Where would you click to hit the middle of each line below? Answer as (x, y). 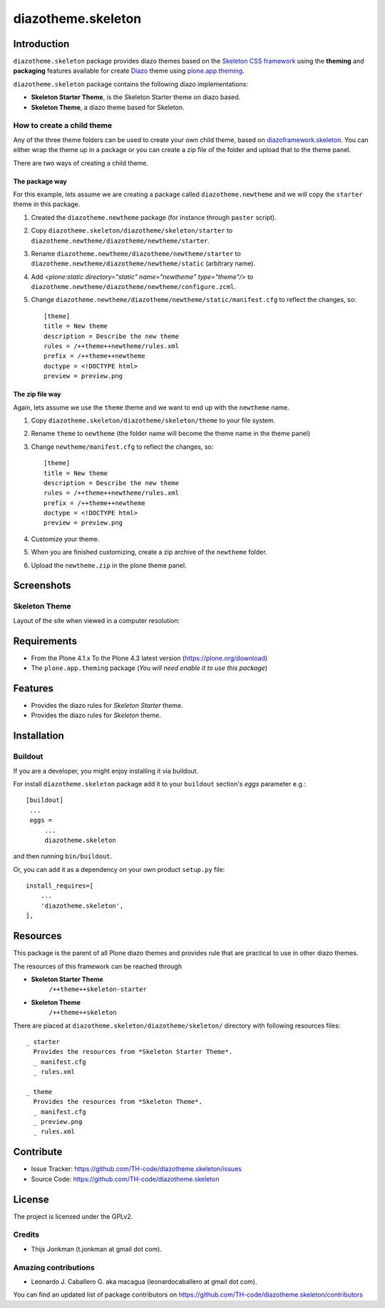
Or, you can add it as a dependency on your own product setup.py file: (119, 869)
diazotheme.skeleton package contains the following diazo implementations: (131, 84)
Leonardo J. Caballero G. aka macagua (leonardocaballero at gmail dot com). (144, 1282)
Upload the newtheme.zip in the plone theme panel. (109, 565)
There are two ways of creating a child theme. (81, 163)
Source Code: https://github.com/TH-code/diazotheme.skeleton (125, 1179)
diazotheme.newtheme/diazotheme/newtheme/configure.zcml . (134, 287)
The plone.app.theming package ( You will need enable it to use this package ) (149, 668)
